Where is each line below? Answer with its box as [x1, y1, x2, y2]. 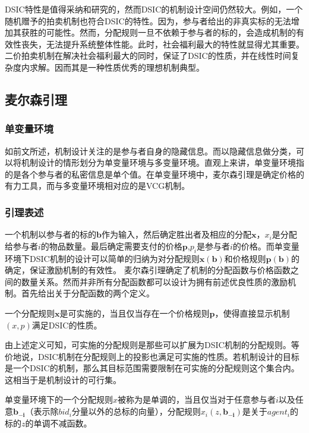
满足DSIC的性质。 [31, 318, 102, 331]
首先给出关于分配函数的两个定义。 [21, 287, 154, 299]
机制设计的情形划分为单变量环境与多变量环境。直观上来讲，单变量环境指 [21, 156, 304, 169]
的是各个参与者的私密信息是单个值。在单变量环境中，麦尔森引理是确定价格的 [5, 167, 304, 180]
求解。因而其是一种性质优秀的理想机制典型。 [29, 61, 204, 73]
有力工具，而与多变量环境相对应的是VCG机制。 [5, 179, 190, 192]
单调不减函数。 [33, 416, 92, 429]
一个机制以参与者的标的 [5, 228, 96, 241]
